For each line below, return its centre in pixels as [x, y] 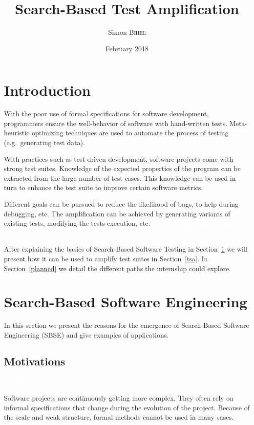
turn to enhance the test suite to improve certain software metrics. [104, 187]
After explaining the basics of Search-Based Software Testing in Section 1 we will [126, 249]
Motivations [35, 361]
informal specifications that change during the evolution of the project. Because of [127, 407]
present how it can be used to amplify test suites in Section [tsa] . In [106, 258]
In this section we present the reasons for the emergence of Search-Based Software [127, 325]
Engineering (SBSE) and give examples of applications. [86, 334]
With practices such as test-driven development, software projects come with [119, 159]
